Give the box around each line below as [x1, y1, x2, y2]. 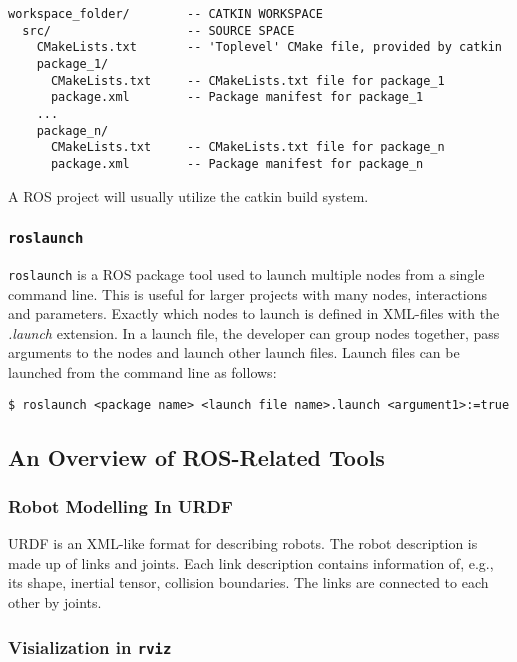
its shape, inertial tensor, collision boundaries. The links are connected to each [8, 572, 489, 593]
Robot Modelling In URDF [8, 493, 233, 518]
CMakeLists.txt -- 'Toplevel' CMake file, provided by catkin [36, 40, 502, 55]
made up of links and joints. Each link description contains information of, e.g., [8, 552, 494, 573]
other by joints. [8, 592, 102, 612]
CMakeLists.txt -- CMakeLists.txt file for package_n [50, 140, 445, 155]
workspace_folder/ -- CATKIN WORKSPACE [8, 7, 323, 21]
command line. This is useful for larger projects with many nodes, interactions [8, 283, 487, 304]
